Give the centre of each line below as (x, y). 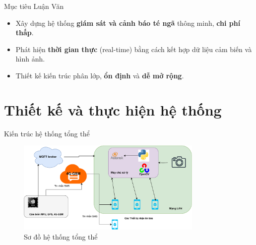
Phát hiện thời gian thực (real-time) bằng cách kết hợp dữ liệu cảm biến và (134, 49)
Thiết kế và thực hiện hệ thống (113, 109)
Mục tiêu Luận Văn (34, 6)
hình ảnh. (30, 59)
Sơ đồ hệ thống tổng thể (61, 236)
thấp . (25, 32)
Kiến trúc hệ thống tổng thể (47, 133)
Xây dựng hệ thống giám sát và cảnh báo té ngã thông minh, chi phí (128, 23)
